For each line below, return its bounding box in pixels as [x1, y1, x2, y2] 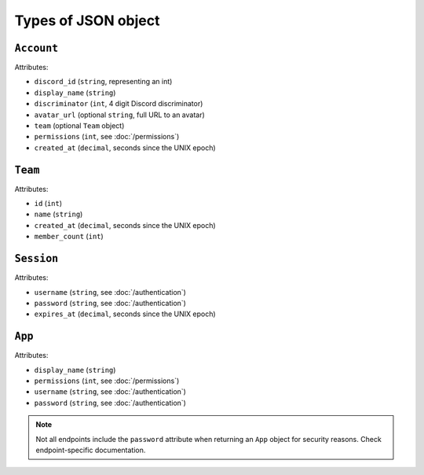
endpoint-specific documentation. [35, 445, 146, 455]
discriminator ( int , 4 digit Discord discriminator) [34, 99, 203, 109]
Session [14, 252, 59, 265]
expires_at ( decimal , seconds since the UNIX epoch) [34, 309, 216, 319]
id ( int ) [34, 199, 63, 208]
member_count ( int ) [34, 232, 104, 241]
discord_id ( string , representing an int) [34, 77, 173, 87]
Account [14, 42, 59, 54]
